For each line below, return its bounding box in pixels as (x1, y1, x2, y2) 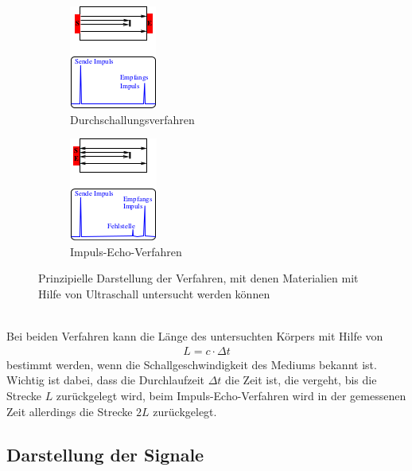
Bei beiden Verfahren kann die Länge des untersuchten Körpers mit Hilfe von (6, 328, 383, 344)
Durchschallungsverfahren (70, 111, 195, 127)
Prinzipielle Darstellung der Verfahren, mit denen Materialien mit (38, 270, 359, 286)
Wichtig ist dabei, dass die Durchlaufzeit (6, 372, 204, 388)
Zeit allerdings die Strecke (6, 403, 133, 419)
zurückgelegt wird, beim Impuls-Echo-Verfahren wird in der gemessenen (56, 387, 406, 403)
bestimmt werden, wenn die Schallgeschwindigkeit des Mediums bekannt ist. (6, 356, 377, 372)
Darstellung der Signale (6, 442, 204, 466)
